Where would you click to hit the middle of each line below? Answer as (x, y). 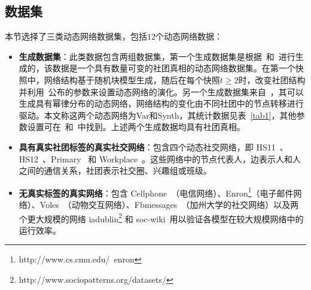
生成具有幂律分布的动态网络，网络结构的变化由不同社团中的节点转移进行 (161, 103)
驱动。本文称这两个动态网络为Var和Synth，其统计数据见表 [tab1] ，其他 (158, 115)
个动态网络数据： (189, 36)
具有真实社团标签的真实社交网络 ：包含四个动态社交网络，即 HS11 (147, 146)
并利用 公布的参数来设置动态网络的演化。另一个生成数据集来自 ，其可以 (161, 91)
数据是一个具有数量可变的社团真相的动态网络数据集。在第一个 (174, 68)
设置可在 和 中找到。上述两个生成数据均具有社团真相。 (136, 127)
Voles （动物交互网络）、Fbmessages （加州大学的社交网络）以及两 (169, 204)
